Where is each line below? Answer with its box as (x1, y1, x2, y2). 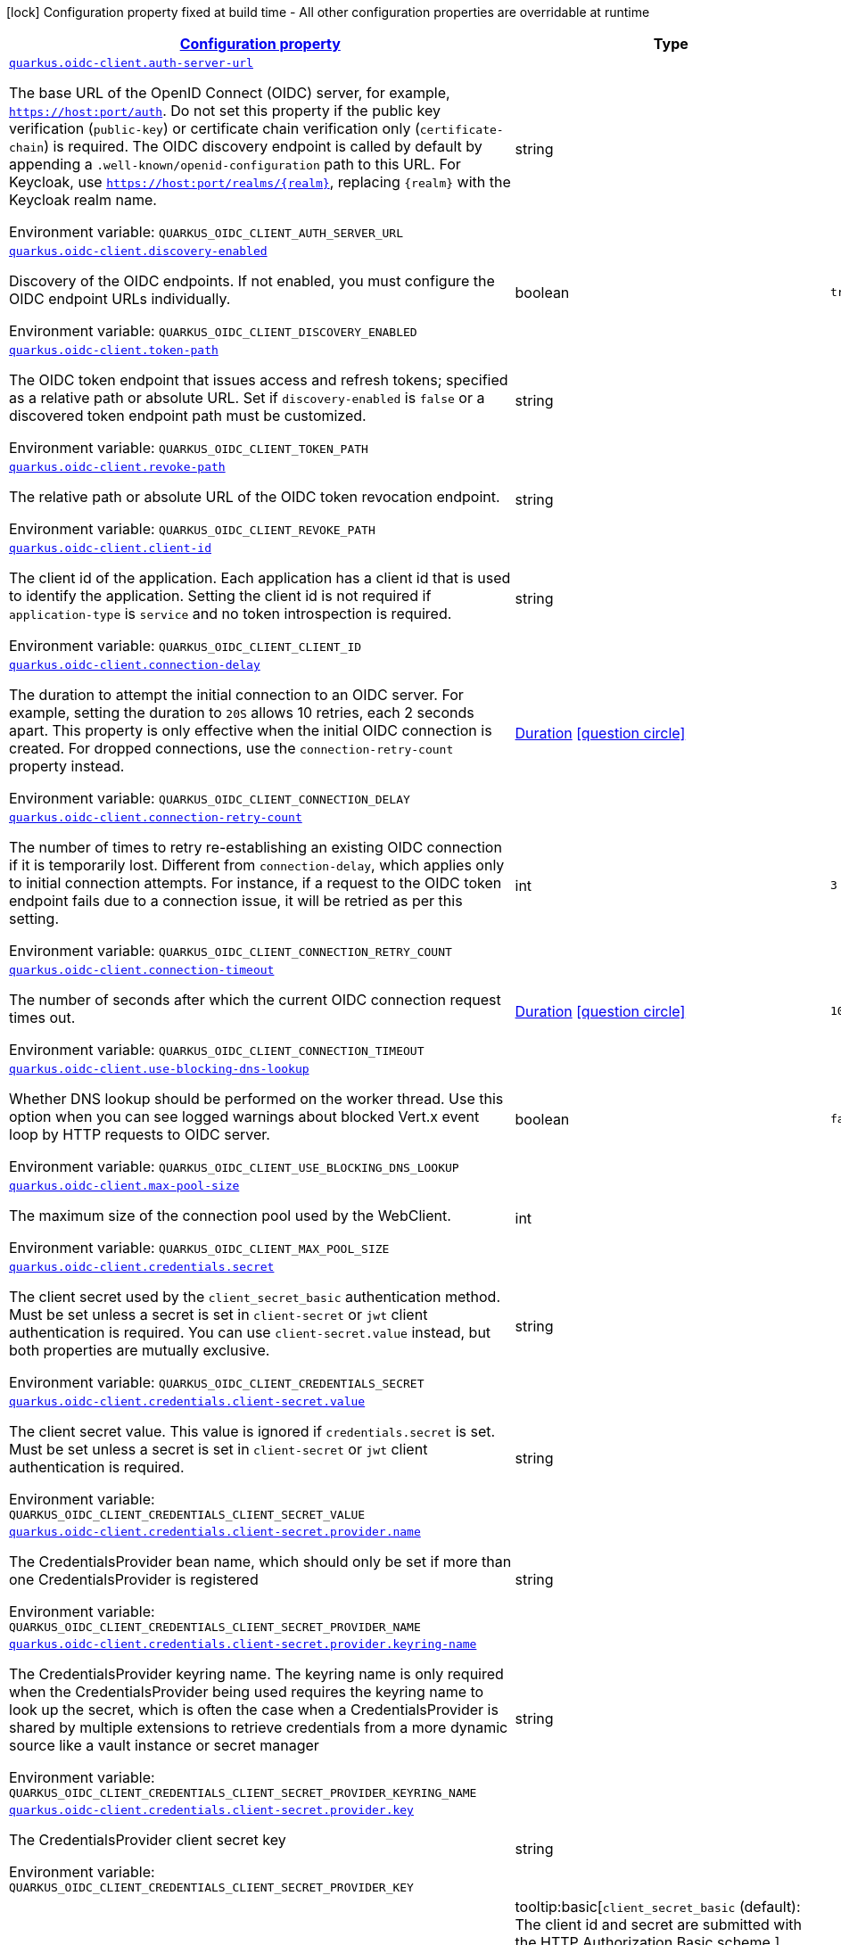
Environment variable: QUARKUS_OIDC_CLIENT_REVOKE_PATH (9, 520, 375, 538)
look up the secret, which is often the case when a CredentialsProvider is (9, 1701, 499, 1718)
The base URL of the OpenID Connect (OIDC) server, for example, (9, 84, 450, 102)
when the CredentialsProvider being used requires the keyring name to (9, 1683, 484, 1701)
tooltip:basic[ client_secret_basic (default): (515, 1898, 801, 1916)
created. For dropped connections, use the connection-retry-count (9, 739, 454, 757)
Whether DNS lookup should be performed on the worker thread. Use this (9, 1090, 504, 1108)
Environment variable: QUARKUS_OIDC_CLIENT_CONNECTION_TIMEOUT (9, 1041, 425, 1059)
